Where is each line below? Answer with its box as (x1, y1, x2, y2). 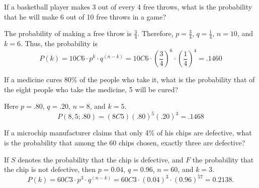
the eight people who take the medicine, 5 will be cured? (4, 84, 179, 94)
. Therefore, (137, 28, 174, 39)
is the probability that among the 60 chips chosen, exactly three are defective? (4, 137, 245, 147)
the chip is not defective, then (4, 164, 96, 174)
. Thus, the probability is (20, 38, 98, 49)
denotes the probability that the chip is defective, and (18, 154, 184, 164)
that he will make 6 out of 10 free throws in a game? (4, 11, 166, 22)
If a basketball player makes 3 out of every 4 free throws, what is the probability (4, 2, 252, 12)
